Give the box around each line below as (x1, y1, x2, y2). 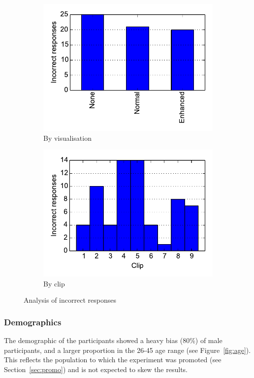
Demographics (4, 315, 62, 328)
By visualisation (43, 132, 92, 143)
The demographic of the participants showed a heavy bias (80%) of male (4, 335, 222, 346)
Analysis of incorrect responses (24, 295, 116, 305)
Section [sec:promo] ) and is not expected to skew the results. (4, 364, 188, 374)
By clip (43, 278, 65, 288)
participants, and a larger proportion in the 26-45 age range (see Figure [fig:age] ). (4, 345, 251, 355)
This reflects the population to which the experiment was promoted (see (4, 354, 222, 365)
